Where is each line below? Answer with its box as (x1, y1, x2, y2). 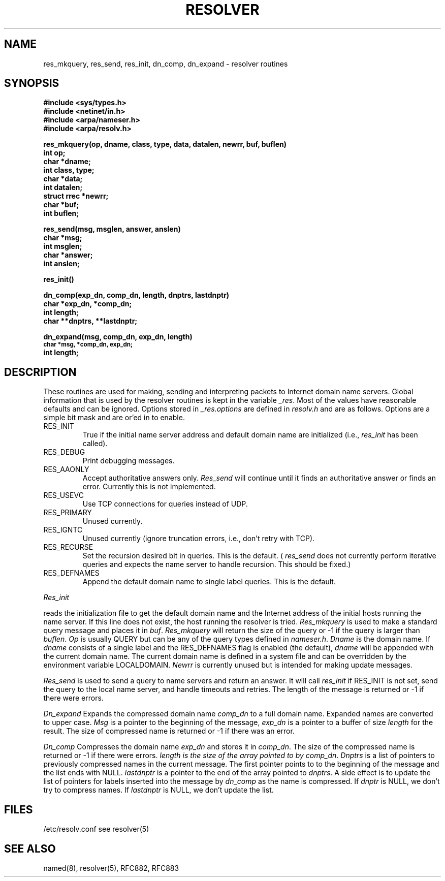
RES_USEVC (43, 491, 84, 500)
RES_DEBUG (43, 448, 85, 457)
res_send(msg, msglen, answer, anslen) (43, 225, 181, 234)
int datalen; (43, 183, 83, 192)
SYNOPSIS (4, 77, 59, 90)
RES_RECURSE (43, 543, 93, 552)
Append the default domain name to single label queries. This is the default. (82, 577, 336, 586)
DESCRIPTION (4, 365, 77, 379)
